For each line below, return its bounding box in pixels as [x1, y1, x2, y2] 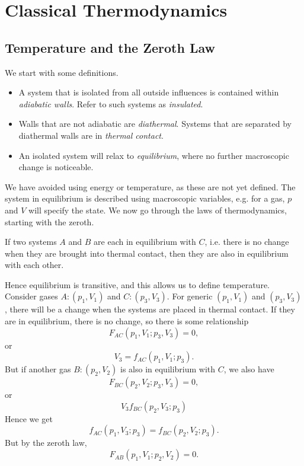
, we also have [223, 363, 274, 375]
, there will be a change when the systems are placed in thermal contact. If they [5, 303, 295, 315]
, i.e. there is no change [204, 235, 289, 248]
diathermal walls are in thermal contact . [18, 129, 164, 141]
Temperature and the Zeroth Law [5, 38, 215, 56]
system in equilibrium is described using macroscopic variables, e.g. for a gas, [5, 192, 285, 205]
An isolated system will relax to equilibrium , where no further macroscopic [18, 149, 289, 161]
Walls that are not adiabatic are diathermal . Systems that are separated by [18, 117, 292, 130]
